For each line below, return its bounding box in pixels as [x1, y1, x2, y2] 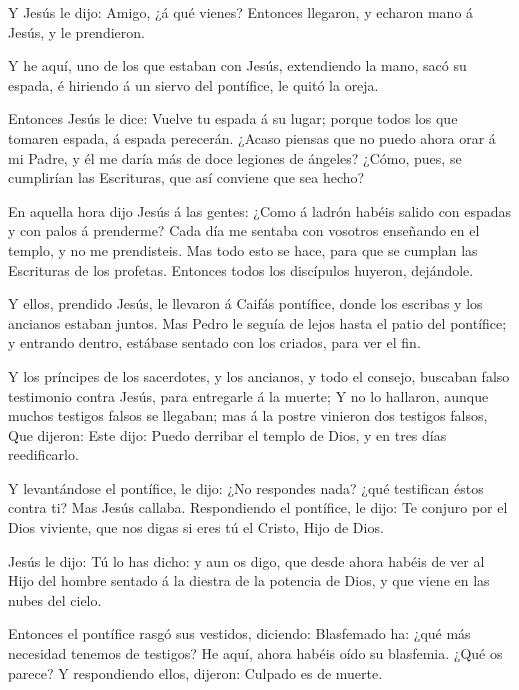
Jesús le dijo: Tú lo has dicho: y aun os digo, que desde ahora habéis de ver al [8, 550, 485, 571]
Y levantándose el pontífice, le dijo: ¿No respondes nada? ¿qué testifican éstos [8, 477, 484, 498]
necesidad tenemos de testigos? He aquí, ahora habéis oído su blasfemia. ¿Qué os [8, 643, 503, 664]
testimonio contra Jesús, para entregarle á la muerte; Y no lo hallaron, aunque [8, 385, 489, 406]
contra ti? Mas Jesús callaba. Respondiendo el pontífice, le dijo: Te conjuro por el [8, 497, 508, 518]
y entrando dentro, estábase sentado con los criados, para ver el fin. [8, 332, 421, 353]
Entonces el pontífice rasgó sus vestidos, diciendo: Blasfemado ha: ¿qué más [8, 623, 471, 644]
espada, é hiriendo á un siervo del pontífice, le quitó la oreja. [8, 74, 379, 95]
